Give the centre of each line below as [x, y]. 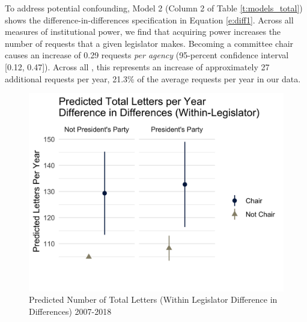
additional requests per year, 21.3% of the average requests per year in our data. [153, 78]
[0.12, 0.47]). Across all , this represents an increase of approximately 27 [137, 66]
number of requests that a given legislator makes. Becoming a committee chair [149, 43]
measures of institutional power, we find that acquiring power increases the [143, 32]
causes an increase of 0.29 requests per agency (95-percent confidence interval [147, 55]
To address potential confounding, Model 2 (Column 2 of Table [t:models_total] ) [154, 8]
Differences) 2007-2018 [70, 311]
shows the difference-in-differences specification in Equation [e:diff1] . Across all [149, 20]
